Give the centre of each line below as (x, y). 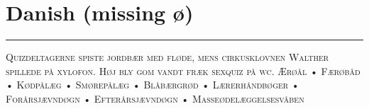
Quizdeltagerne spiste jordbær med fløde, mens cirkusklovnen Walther (167, 57)
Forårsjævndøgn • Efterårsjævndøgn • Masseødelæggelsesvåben (155, 98)
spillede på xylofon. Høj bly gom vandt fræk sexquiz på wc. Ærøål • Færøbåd (183, 70)
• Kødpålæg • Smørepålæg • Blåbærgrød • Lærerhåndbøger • (153, 85)
